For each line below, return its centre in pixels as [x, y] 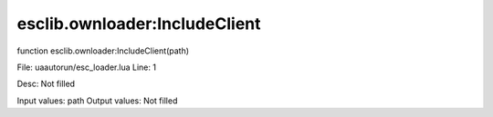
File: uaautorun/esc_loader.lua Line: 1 [87, 67]
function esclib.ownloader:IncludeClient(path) [103, 51]
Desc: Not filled [46, 84]
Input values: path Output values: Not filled [97, 101]
